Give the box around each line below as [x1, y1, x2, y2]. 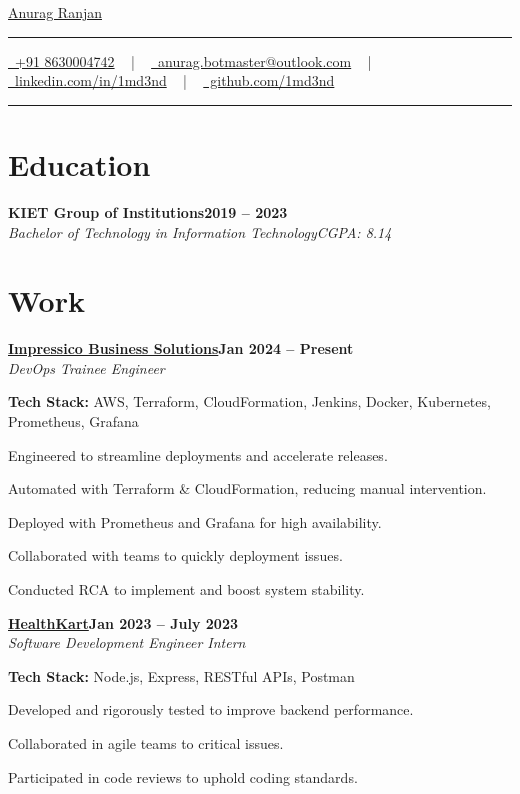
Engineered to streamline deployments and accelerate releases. [8, 444, 388, 465]
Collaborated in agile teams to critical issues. [8, 732, 284, 753]
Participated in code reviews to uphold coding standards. [8, 766, 358, 787]
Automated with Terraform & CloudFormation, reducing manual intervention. [8, 478, 487, 499]
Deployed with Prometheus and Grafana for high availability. [8, 511, 382, 532]
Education [8, 143, 151, 184]
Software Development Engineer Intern [8, 632, 246, 653]
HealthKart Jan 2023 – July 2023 [8, 612, 239, 633]
